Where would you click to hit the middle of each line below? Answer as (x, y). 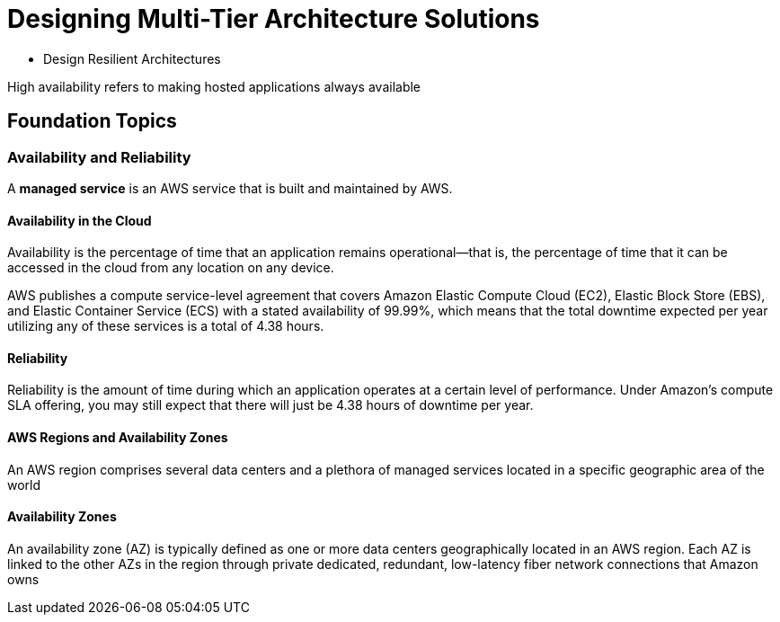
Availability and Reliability (99, 157)
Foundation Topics (92, 121)
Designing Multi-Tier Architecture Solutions (274, 19)
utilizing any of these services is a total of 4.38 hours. (166, 326)
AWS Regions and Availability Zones (118, 438)
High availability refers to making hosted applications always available (214, 86)
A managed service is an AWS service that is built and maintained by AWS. (230, 188)
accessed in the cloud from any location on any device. (171, 268)
